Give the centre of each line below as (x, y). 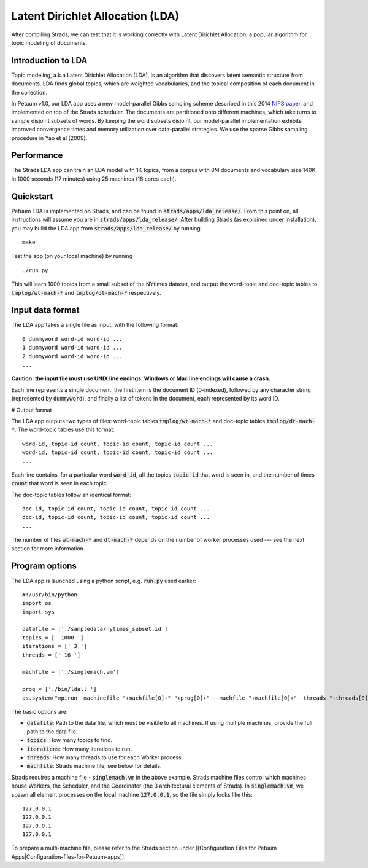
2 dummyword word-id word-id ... (72, 356)
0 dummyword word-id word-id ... (72, 339)
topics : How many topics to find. (70, 740)
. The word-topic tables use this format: (64, 429)
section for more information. (48, 548)
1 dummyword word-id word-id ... (72, 348)
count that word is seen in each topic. (60, 483)
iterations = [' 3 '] (55, 646)
